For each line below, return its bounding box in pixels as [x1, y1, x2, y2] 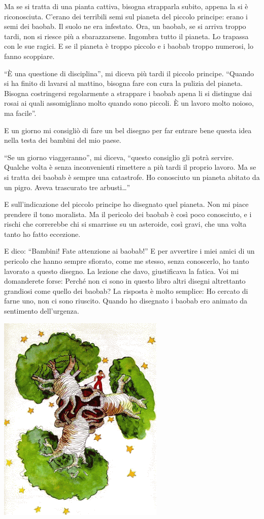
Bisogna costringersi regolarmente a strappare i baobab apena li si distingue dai [4, 87, 252, 98]
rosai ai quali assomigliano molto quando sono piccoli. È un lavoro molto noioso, [4, 98, 254, 108]
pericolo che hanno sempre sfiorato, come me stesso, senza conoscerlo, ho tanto [4, 256, 249, 266]
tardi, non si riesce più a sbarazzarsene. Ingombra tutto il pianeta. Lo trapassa [4, 30, 249, 41]
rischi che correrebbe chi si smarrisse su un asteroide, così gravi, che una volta [4, 219, 247, 229]
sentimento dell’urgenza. [4, 306, 79, 316]
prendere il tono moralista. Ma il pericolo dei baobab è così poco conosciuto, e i [4, 208, 252, 219]
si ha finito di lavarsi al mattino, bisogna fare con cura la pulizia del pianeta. [4, 78, 243, 88]
